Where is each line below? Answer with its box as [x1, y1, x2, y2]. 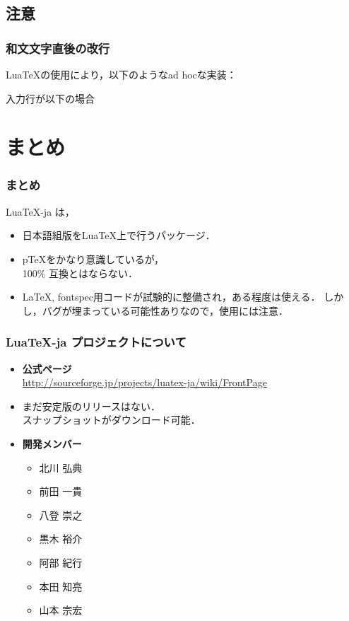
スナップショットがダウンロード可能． [22, 412, 201, 427]
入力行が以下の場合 [6, 91, 95, 105]
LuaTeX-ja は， [6, 204, 75, 219]
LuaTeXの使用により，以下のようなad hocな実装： [6, 67, 237, 81]
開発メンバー [22, 436, 82, 451]
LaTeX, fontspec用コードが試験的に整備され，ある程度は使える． [22, 289, 321, 304]
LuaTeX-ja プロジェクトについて [6, 333, 187, 351]
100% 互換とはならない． [22, 265, 138, 280]
